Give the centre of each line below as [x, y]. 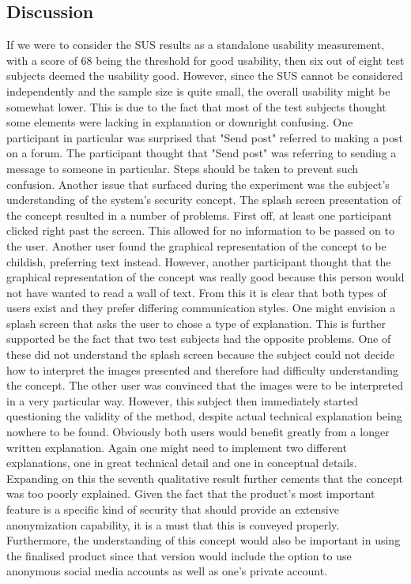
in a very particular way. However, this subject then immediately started [182, 400]
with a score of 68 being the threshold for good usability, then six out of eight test [205, 60]
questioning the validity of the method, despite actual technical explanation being [204, 416]
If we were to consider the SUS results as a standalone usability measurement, [196, 45]
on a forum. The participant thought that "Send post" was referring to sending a [202, 153]
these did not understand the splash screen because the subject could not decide [200, 354]
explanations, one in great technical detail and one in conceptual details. [182, 463]
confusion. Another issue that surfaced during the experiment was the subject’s [198, 184]
